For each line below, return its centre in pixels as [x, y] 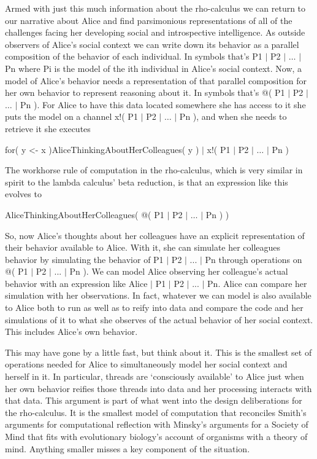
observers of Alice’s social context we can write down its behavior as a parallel [152, 44]
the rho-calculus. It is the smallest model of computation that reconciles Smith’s [156, 412]
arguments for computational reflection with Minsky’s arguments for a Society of [157, 424]
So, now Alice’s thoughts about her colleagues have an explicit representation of [155, 235]
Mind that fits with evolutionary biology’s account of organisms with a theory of [156, 436]
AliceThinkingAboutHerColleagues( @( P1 [85, 214]
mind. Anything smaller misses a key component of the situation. [128, 448]
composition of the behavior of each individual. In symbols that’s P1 [134, 56]
